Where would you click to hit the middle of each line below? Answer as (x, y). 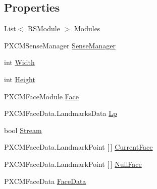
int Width (19, 62)
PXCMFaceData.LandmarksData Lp (61, 113)
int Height (20, 79)
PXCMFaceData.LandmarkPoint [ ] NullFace (73, 164)
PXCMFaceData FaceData (45, 181)
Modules (87, 28)
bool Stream (23, 130)
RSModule (44, 28)
